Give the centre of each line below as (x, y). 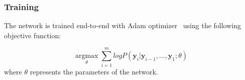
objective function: (33, 35)
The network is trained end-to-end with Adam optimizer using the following (123, 25)
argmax (87, 56)
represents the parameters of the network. (94, 71)
